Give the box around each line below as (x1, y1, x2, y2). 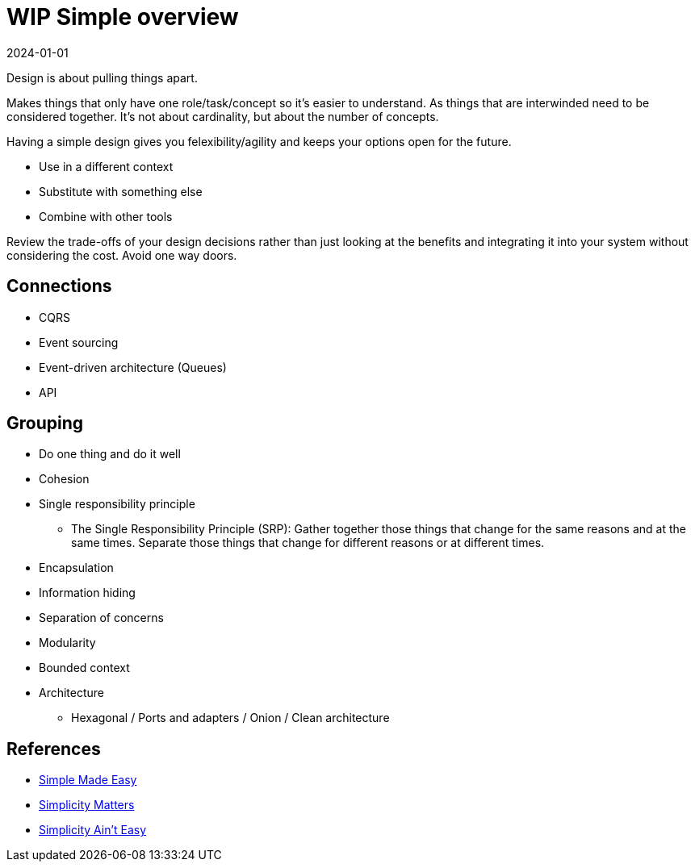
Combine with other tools (39, 209, 173, 223)
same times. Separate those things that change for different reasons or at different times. (71, 536, 545, 550)
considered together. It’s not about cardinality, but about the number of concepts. (6, 109, 439, 123)
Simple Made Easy (39, 773, 137, 787)
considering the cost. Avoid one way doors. (6, 248, 237, 262)
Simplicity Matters (39, 798, 135, 812)
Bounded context (39, 661, 130, 675)
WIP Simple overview (6, 3, 239, 31)
